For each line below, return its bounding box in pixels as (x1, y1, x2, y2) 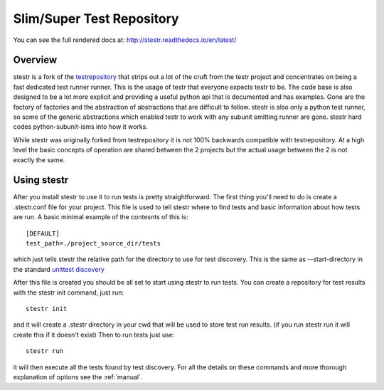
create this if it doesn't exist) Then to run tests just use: (13, 330, 175, 339)
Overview (13, 54, 58, 66)
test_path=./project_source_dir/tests (26, 239, 161, 248)
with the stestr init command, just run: (13, 288, 124, 297)
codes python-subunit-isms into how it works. (13, 122, 149, 131)
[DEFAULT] (26, 229, 60, 238)
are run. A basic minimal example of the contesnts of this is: (13, 213, 188, 221)
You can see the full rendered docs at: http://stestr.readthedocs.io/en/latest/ (13, 36, 237, 44)
